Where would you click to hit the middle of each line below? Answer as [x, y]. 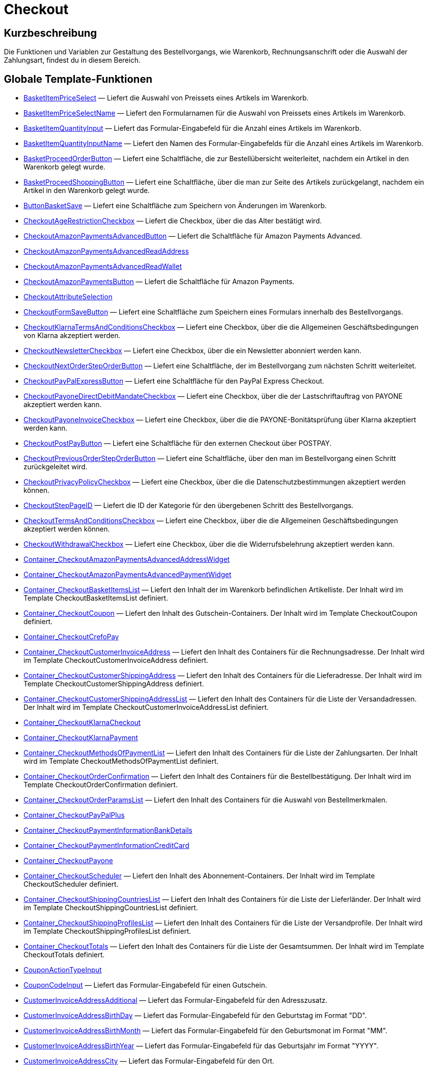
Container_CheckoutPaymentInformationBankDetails [108, 830]
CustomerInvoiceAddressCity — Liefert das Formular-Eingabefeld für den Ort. [149, 1061]
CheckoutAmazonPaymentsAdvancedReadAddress [106, 251]
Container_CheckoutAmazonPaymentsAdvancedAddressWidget [127, 559]
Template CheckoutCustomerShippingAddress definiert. [114, 684]
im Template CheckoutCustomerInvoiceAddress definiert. [116, 660]
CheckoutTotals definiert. [64, 955]
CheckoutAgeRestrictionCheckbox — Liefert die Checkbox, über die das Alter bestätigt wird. [173, 221]
